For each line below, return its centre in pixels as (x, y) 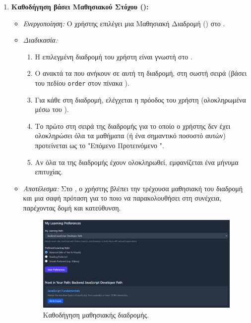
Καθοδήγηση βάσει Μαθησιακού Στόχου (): (80, 6)
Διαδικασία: (40, 40)
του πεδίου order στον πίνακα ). (82, 82)
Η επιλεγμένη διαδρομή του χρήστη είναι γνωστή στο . (114, 56)
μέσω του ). (52, 109)
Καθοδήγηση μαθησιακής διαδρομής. (96, 315)
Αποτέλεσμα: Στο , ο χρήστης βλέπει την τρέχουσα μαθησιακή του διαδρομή (133, 188)
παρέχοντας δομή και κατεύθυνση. (72, 207)
